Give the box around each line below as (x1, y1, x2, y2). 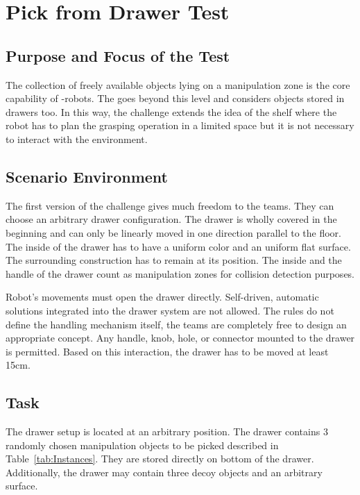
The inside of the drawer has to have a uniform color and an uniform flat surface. (6, 239, 351, 253)
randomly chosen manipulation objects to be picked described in (6, 437, 279, 452)
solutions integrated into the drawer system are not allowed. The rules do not (6, 303, 334, 317)
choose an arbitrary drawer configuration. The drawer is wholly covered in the (6, 212, 337, 226)
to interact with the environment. (6, 131, 148, 146)
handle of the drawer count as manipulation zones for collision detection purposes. (6, 266, 355, 280)
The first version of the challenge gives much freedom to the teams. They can (6, 198, 334, 212)
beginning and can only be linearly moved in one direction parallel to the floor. (6, 225, 341, 240)
